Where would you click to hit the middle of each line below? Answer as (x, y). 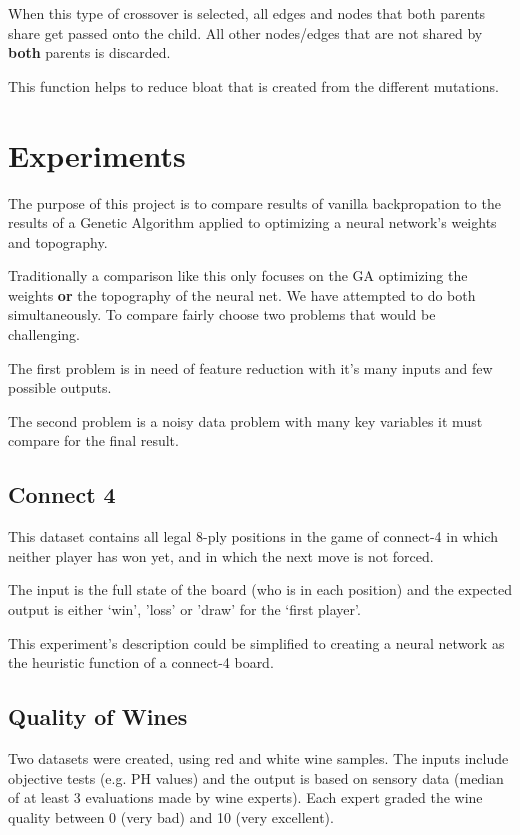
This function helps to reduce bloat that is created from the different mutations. (253, 85)
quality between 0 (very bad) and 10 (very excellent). (171, 816)
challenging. (44, 334)
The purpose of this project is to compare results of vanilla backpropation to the (254, 202)
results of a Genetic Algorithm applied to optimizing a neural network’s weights (252, 222)
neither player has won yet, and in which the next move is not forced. (221, 555)
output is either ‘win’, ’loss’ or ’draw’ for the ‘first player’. (184, 609)
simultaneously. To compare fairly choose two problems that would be (222, 314)
